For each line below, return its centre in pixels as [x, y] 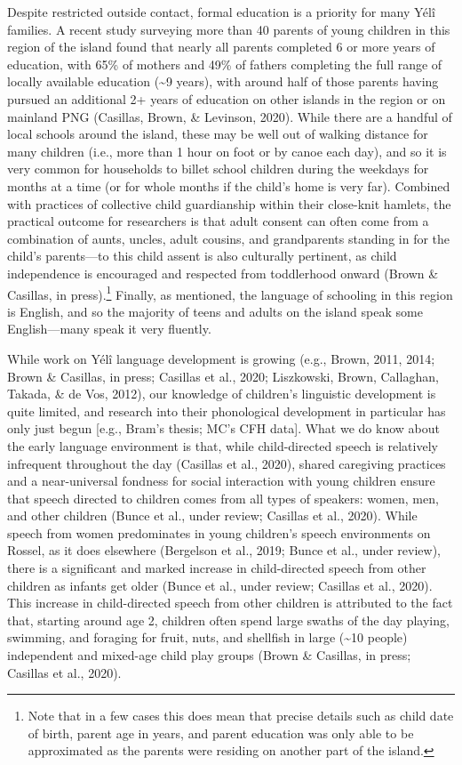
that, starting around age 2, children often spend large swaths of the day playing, [228, 620]
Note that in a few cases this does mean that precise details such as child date [241, 716]
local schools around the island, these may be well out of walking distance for [218, 134]
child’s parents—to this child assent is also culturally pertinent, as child [202, 256]
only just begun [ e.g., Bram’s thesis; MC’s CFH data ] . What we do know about [223, 428]
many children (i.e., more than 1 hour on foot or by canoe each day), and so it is [227, 151]
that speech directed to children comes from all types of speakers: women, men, [223, 498]
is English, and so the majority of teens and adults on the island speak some [215, 311]
